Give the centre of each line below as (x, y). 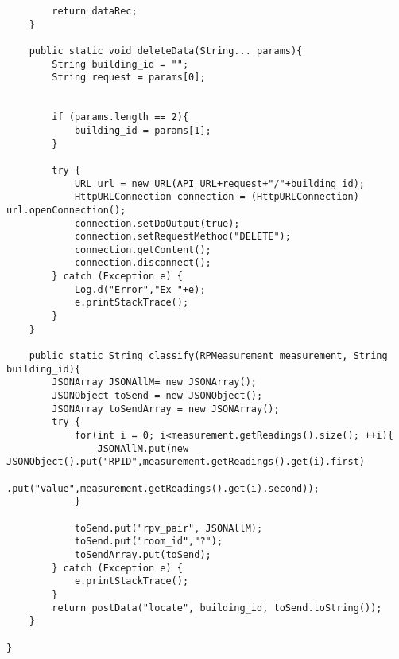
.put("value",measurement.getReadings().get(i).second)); (163, 488)
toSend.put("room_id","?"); (149, 542)
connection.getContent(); (143, 250)
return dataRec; (95, 11)
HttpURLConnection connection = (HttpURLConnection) (217, 197)
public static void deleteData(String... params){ (166, 51)
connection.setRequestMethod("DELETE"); (182, 237)
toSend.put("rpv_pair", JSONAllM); (169, 528)
